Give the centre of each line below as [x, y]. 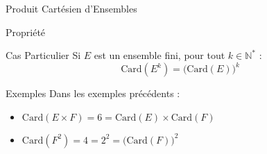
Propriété [26, 32]
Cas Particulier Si [43, 55]
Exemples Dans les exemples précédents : [93, 93]
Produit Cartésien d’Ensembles [71, 8]
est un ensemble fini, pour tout [160, 55]
